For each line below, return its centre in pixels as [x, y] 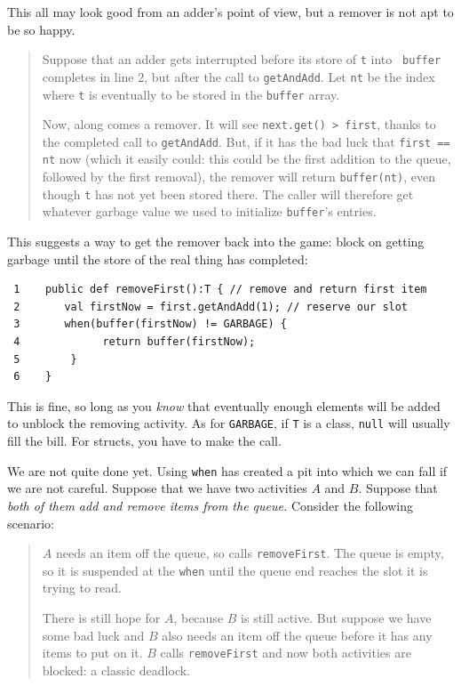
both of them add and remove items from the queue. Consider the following [210, 505]
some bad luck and [93, 635]
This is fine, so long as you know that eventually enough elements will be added [224, 405]
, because [199, 618]
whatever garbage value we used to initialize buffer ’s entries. [209, 211]
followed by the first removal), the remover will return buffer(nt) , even [238, 177]
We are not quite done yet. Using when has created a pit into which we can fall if [227, 470]
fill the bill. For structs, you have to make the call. [144, 441]
